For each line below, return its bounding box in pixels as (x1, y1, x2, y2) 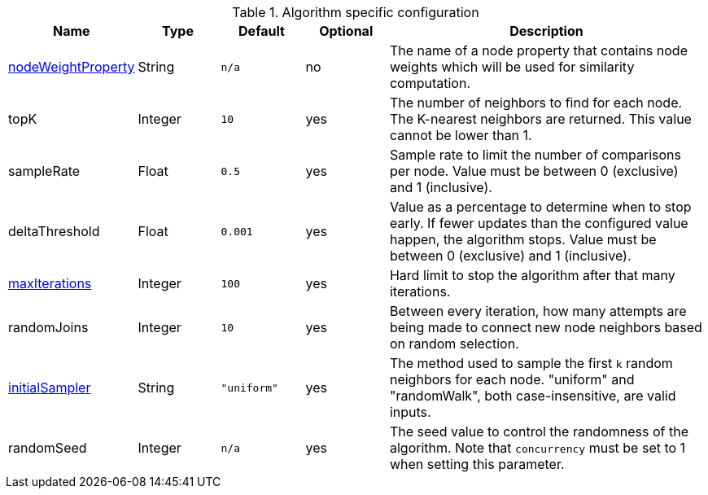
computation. (389, 75, 471, 91)
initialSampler (8, 379, 91, 396)
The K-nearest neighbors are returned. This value (389, 111, 692, 127)
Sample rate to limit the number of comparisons (389, 147, 681, 163)
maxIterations (8, 275, 92, 291)
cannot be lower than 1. (389, 127, 532, 143)
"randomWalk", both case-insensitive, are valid (389, 388, 676, 404)
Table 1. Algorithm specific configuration (232, 4, 479, 20)
